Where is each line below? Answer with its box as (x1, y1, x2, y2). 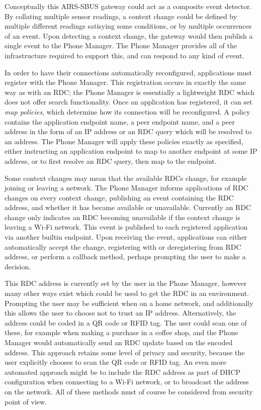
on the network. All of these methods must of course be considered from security (5, 386, 253, 396)
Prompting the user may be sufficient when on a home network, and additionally (5, 297, 253, 308)
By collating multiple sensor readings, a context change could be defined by (5, 11, 237, 21)
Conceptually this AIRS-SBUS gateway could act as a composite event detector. (5, 1, 252, 11)
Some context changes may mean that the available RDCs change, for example (5, 172, 247, 183)
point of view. (5, 396, 47, 406)
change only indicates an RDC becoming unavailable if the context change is (5, 212, 240, 222)
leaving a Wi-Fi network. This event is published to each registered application (5, 222, 248, 232)
